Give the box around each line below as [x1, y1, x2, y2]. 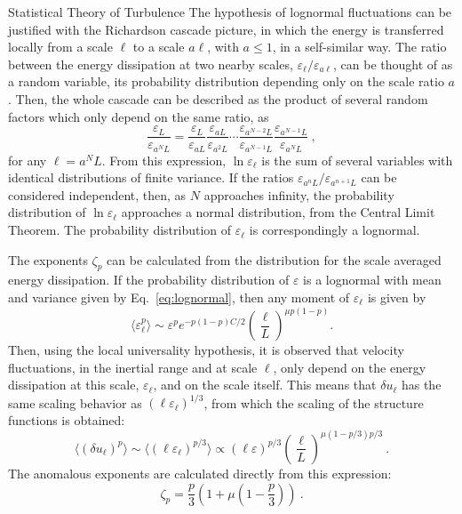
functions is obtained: [8, 410, 125, 429]
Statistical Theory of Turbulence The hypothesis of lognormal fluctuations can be [8, 3, 452, 20]
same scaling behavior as [8, 393, 142, 412]
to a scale [132, 37, 185, 56]
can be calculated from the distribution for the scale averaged [107, 250, 442, 269]
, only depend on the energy [273, 357, 426, 376]
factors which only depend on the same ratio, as [8, 107, 269, 125]
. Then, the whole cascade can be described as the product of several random [8, 89, 428, 108]
